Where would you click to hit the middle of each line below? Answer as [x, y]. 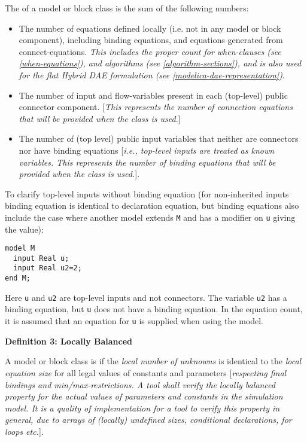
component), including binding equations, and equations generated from [151, 40]
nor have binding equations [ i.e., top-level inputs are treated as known [147, 150]
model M [20, 249]
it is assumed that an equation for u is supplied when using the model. [134, 321]
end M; [18, 278]
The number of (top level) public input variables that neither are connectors [159, 138]
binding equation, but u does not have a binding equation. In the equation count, [154, 309]
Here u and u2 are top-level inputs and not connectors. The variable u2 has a [146, 297]
